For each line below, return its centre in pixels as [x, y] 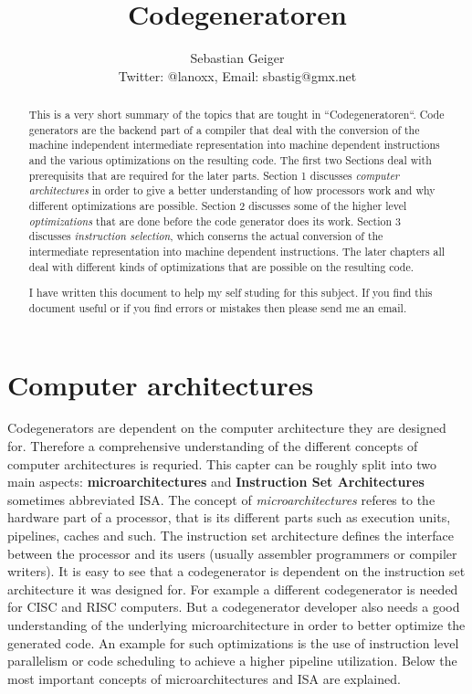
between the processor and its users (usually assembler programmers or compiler [232, 553]
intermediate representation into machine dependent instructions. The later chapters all [237, 252]
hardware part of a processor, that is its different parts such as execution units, [229, 517]
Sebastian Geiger [237, 58]
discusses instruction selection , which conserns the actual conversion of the [206, 236]
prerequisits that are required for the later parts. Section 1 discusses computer [214, 175]
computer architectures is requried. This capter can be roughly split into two [222, 463]
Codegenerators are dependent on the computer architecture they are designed [227, 428]
